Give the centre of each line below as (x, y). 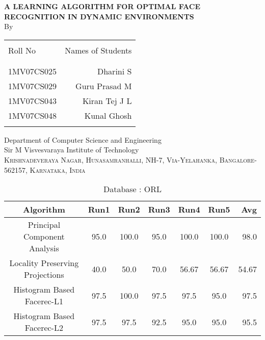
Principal (44, 225)
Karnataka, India (58, 169)
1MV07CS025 (33, 71)
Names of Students (98, 50)
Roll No (22, 50)
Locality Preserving (44, 263)
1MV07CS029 (33, 86)
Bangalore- (238, 159)
